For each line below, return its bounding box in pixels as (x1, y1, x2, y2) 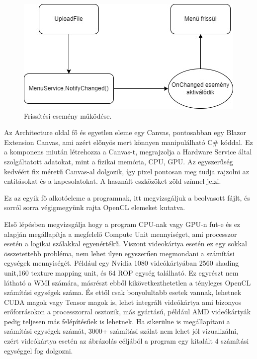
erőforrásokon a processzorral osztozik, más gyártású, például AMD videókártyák (4, 306, 251, 317)
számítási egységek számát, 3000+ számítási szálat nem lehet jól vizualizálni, (4, 326, 239, 336)
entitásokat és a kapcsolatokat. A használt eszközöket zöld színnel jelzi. (4, 176, 221, 186)
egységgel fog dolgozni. (4, 345, 73, 356)
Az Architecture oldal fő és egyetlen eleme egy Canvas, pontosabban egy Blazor (4, 127, 246, 138)
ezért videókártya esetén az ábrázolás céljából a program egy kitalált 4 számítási (4, 336, 249, 346)
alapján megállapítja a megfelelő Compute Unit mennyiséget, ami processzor (4, 228, 237, 239)
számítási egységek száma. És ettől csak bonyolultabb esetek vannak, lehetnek (4, 287, 242, 297)
